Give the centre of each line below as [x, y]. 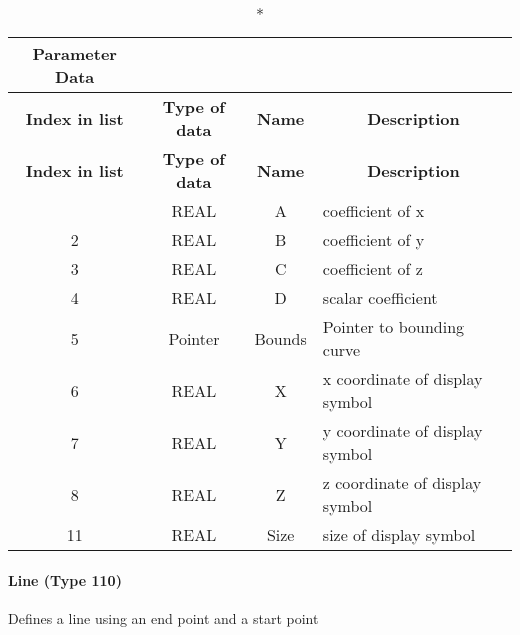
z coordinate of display [402, 482]
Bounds [280, 338]
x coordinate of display [402, 378]
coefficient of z [372, 268]
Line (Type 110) [65, 579]
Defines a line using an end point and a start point [163, 617]
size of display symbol [399, 534]
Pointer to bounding [393, 326]
